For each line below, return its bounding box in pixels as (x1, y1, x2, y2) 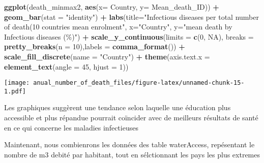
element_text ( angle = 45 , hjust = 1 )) (4, 61, 129, 72)
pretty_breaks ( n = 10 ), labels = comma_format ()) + (4, 41, 185, 52)
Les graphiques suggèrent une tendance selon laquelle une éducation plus (4, 102, 231, 113)
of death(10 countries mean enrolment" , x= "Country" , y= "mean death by (4, 21, 232, 32)
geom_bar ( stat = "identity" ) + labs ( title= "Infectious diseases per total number (4, 11, 259, 22)
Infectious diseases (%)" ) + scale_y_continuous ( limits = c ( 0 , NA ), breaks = (4, 31, 254, 42)
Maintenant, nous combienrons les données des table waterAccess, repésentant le (4, 139, 255, 150)
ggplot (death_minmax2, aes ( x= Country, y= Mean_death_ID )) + (4, 2, 219, 12)
